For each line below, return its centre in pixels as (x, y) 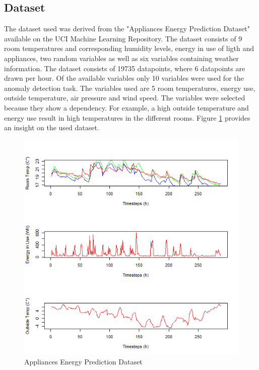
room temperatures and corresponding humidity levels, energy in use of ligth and (129, 48)
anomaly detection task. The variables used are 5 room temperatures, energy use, (130, 88)
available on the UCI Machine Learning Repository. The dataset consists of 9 (123, 38)
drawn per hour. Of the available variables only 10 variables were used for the (124, 78)
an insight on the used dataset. (52, 127)
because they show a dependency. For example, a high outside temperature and (126, 107)
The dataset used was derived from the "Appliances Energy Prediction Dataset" (127, 29)
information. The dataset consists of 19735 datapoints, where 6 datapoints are (125, 68)
